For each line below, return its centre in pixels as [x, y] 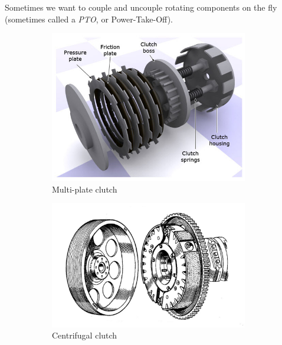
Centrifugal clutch [85, 335]
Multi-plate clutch [85, 189]
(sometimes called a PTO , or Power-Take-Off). [89, 19]
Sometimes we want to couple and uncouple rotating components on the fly [141, 7]
